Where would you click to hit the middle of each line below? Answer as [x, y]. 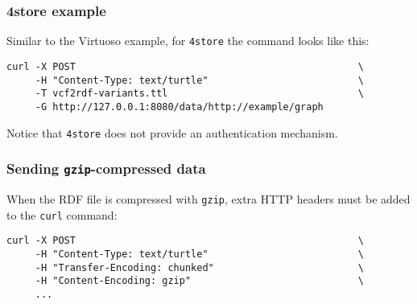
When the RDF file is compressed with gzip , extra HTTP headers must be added [208, 198]
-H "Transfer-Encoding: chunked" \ [199, 267]
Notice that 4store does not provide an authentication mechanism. [172, 132]
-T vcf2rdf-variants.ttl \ [199, 94]
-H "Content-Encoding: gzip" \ [199, 281]
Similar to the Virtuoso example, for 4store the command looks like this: [188, 41]
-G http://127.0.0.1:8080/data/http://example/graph [179, 107]
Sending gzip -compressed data [106, 168]
